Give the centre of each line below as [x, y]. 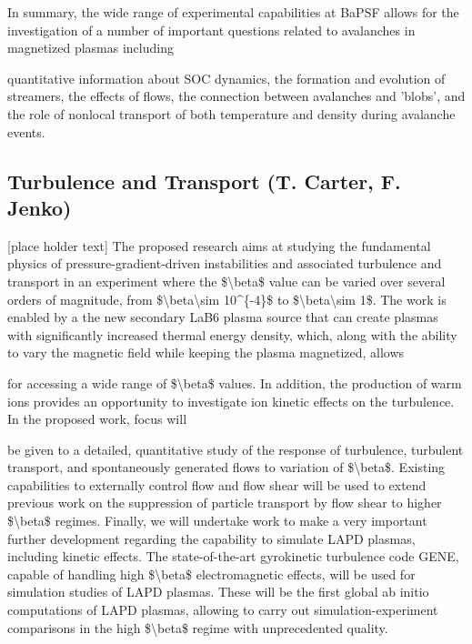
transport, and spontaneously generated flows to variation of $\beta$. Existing [226, 467]
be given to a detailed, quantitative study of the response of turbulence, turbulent [236, 449]
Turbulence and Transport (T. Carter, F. [204, 181]
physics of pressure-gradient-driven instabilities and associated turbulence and [225, 263]
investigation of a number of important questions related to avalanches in [211, 30]
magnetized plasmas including [90, 48]
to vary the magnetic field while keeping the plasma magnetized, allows [206, 352]
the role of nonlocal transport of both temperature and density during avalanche [231, 113]
